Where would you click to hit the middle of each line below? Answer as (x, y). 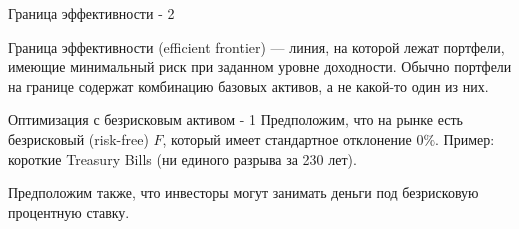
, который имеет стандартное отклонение (287, 138)
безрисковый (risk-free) (78, 138)
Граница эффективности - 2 (91, 13)
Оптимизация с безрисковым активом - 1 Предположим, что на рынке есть (235, 119)
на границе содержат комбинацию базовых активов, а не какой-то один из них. (248, 85)
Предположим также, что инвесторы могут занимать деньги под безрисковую (243, 192)
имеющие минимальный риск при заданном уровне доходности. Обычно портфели (260, 66)
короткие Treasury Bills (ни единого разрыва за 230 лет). (182, 158)
